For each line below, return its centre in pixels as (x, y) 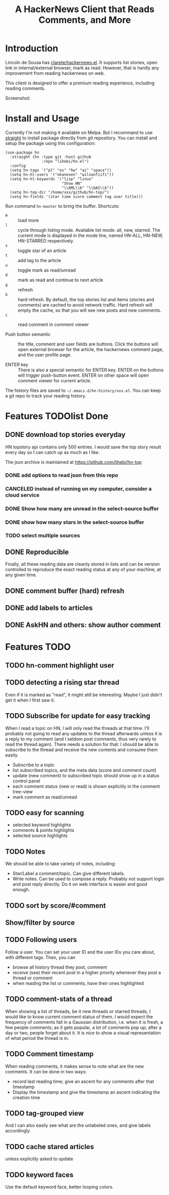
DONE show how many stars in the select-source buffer (75, 522)
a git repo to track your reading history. (46, 395)
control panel (26, 781)
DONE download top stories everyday (66, 435)
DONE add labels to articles (49, 608)
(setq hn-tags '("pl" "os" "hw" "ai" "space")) (61, 170)
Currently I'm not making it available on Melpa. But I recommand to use (79, 132)
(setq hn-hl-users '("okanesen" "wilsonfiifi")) (62, 175)
